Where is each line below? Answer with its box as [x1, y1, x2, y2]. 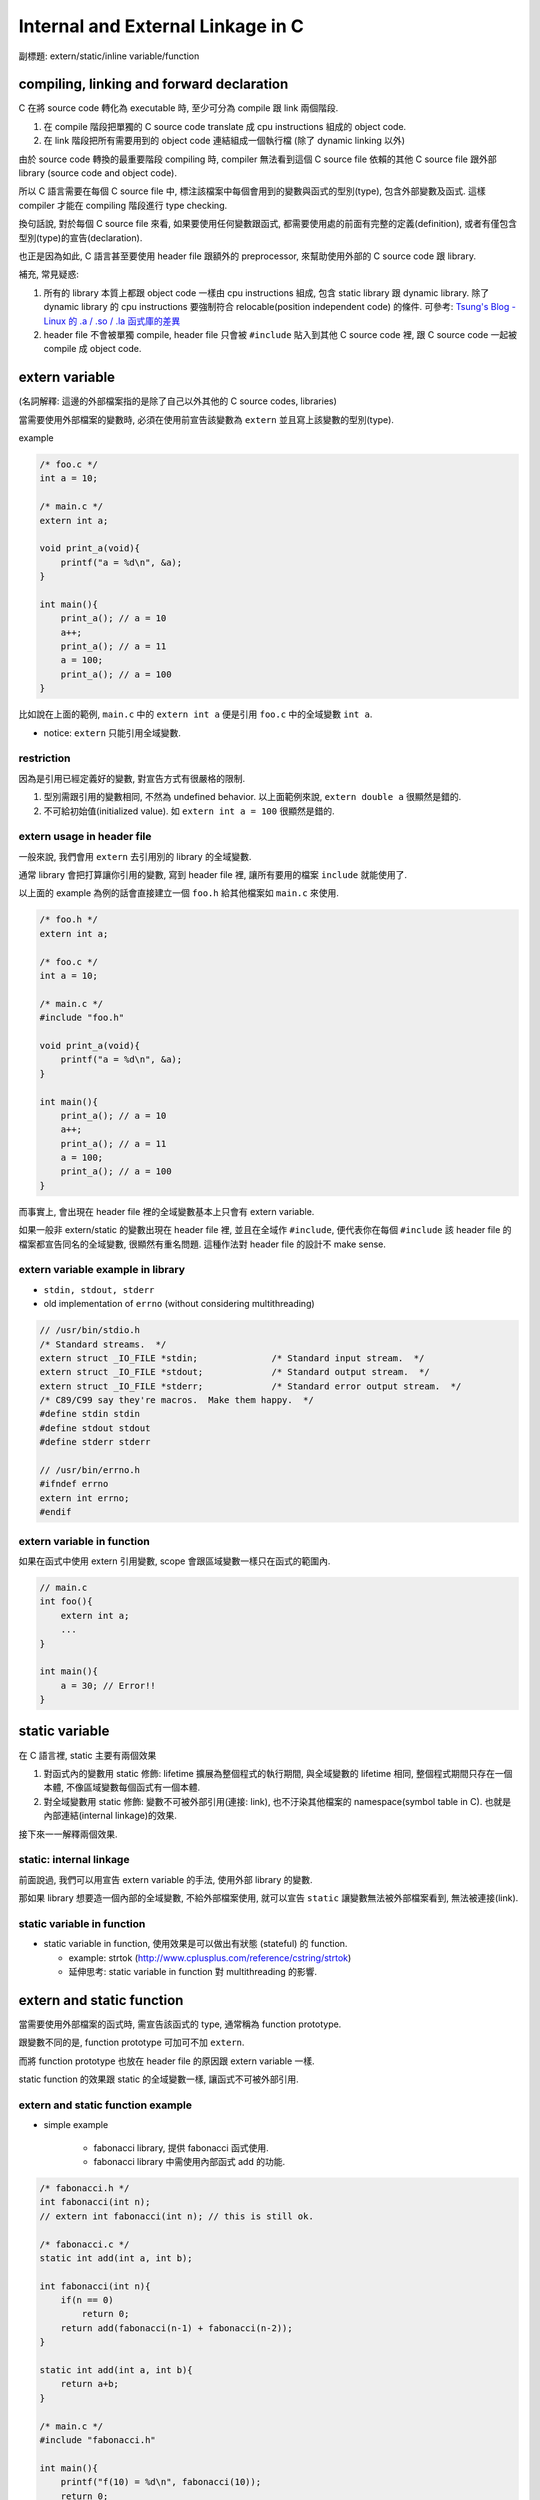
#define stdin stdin [39, 1408, 140, 1420]
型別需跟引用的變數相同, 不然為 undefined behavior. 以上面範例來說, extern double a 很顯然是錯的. [43, 791, 462, 803]
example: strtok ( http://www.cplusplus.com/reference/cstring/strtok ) [68, 1951, 352, 1964]
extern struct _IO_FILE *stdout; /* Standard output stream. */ [39, 1366, 430, 1378]
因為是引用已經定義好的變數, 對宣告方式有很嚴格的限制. [18, 772, 246, 784]
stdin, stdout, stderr [43, 1284, 155, 1295]
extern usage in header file [18, 830, 152, 844]
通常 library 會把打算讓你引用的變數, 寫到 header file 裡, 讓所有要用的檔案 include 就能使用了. [18, 869, 407, 881]
